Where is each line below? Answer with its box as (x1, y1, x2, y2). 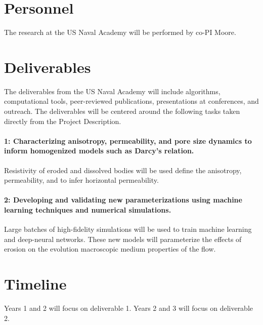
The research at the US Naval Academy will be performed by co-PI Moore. (4, 27, 236, 37)
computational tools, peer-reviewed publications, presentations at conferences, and (4, 96, 259, 106)
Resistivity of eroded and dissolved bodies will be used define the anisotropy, (4, 165, 242, 175)
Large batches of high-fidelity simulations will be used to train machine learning (4, 224, 252, 234)
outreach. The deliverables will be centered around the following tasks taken (4, 106, 240, 116)
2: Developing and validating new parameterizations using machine (4, 194, 242, 205)
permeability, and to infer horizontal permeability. (4, 175, 159, 185)
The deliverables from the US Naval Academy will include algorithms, (4, 86, 221, 96)
